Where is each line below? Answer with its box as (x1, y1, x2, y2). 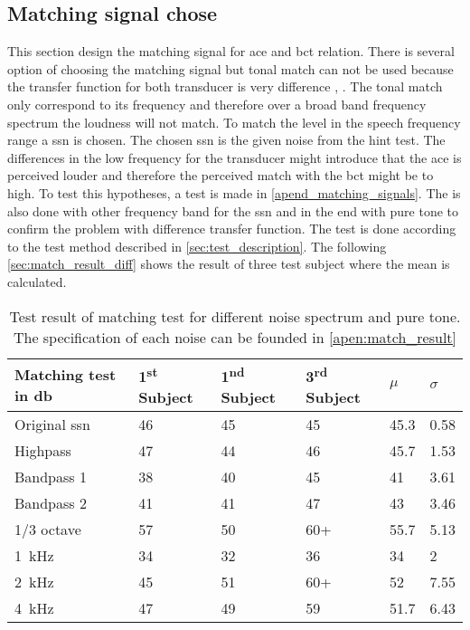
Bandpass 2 (14, 492, 87, 513)
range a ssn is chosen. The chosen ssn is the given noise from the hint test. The (7, 130, 446, 149)
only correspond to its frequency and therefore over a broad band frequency (7, 94, 427, 113)
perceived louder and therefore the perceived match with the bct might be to (7, 166, 434, 185)
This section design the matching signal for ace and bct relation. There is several (7, 42, 455, 61)
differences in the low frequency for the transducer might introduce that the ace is (7, 148, 462, 167)
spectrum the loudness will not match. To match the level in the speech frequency (7, 112, 461, 131)
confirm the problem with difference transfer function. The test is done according (7, 219, 456, 238)
